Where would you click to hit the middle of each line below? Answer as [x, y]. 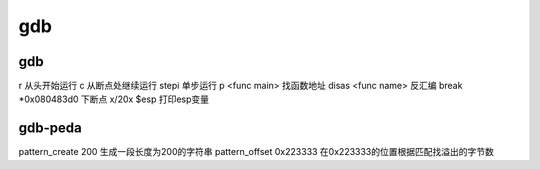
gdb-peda [50, 128]
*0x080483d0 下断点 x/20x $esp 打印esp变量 [114, 99]
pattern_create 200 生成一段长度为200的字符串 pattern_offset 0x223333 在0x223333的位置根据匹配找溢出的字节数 [256, 152]
